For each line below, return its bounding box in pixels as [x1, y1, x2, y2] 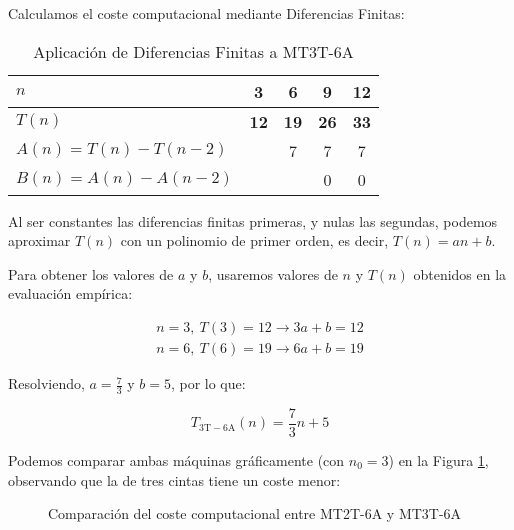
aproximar [8, 230, 71, 251]
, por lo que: [170, 373, 246, 394]
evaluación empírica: [8, 283, 133, 304]
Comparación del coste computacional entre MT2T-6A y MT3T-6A [48, 503, 462, 524]
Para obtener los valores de [8, 263, 174, 284]
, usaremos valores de [208, 263, 338, 284]
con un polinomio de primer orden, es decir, [120, 230, 389, 251]
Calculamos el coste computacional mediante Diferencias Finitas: [8, 3, 405, 23]
